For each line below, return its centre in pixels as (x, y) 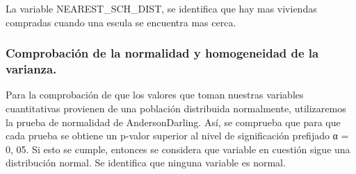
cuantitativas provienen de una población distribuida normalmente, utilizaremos (176, 108)
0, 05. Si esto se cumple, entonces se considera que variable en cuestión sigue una (178, 149)
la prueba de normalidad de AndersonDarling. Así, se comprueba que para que (173, 122)
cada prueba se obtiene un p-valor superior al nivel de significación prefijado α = (177, 136)
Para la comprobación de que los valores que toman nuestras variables (155, 95)
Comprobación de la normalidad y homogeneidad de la (162, 53)
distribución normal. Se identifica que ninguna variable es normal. (146, 163)
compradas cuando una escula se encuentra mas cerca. (121, 22)
